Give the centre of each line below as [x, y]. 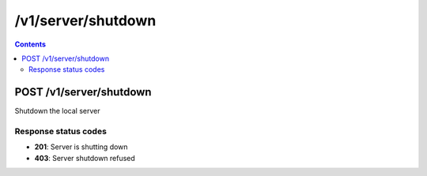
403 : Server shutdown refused [85, 158]
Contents [30, 44]
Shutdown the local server [57, 111]
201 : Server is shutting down [81, 147]
